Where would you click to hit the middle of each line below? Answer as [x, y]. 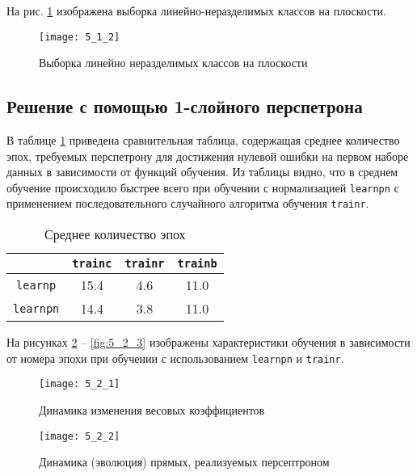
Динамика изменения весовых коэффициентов [152, 410]
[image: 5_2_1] [80, 384]
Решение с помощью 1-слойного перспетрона [185, 106]
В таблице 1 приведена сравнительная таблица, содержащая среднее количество [203, 140]
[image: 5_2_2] [80, 436]
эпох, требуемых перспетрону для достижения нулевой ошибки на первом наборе [208, 156]
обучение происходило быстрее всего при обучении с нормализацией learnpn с [203, 187]
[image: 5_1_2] [80, 37]
